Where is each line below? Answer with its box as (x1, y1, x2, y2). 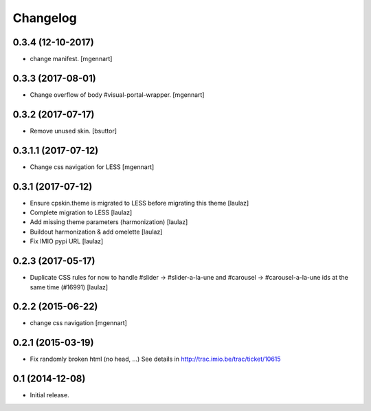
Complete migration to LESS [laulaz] (30, 208, 133, 216)
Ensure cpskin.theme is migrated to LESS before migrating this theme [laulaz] (30, 199, 249, 207)
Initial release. (30, 391, 69, 399)
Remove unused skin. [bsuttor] (30, 126, 117, 135)
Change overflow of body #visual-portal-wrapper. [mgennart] (30, 90, 205, 99)
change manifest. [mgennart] (30, 55, 113, 63)
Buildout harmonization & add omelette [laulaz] (30, 227, 163, 236)
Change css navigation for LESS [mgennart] (30, 162, 155, 171)
